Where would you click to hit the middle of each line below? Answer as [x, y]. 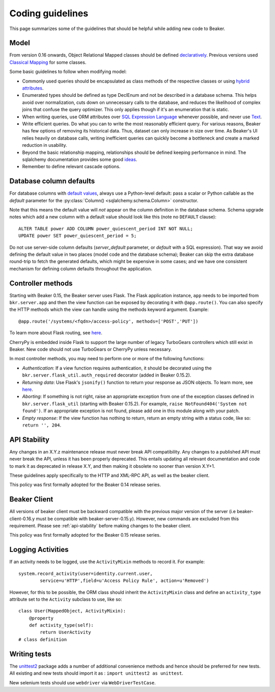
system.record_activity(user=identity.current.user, [86, 574]
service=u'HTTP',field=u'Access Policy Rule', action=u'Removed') [125, 581]
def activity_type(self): [61, 625]
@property [41, 618]
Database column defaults [52, 181]
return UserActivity [65, 632]
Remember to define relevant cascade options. [71, 167]
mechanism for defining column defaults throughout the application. [81, 269]
